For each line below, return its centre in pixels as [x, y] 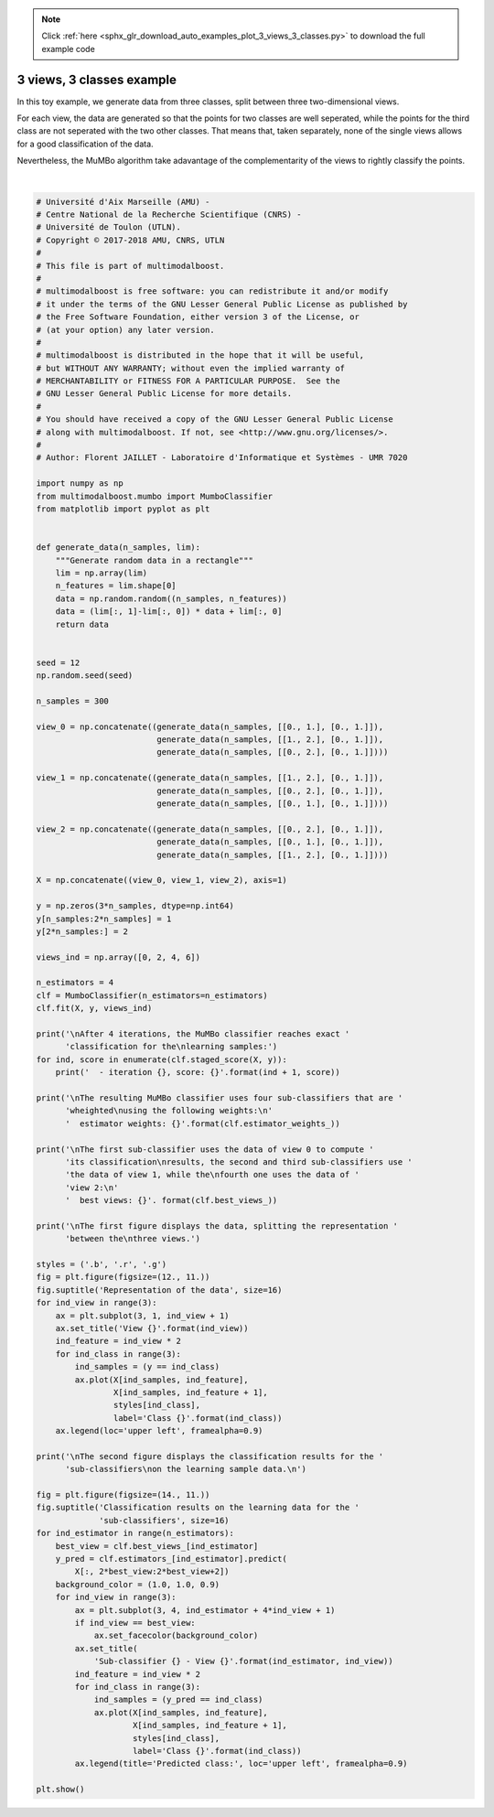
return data [82, 624]
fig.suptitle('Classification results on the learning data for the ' [198, 1508]
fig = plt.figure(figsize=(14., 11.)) [123, 1495]
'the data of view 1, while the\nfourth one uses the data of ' [213, 1175]
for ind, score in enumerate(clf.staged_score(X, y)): [161, 1059]
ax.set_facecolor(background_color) [176, 1636]
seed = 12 [58, 662]
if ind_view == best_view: [135, 1623]
